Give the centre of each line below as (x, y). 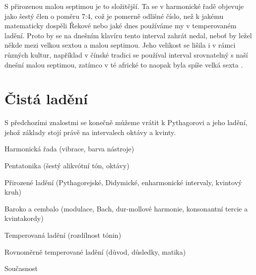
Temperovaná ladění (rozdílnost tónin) (63, 235)
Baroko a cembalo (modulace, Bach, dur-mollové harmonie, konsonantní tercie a (126, 208)
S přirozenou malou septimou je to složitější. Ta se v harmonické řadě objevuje (124, 6)
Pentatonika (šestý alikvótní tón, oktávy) (67, 166)
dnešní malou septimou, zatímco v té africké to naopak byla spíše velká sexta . (124, 64)
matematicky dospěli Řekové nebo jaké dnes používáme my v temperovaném (121, 26)
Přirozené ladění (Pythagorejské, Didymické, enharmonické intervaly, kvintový (123, 182)
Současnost (21, 268)
